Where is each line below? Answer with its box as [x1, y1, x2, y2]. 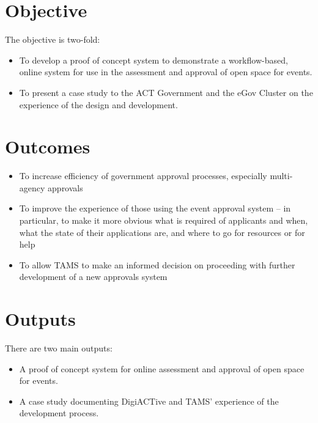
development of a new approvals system [19, 270, 168, 283]
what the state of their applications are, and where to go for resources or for [19, 226, 305, 238]
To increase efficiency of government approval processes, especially [19, 169, 267, 182]
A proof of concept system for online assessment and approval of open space [19, 362, 305, 375]
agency [19, 181, 45, 194]
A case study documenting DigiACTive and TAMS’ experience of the [19, 394, 279, 407]
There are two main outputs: [5, 342, 113, 355]
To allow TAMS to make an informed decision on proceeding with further [19, 258, 295, 271]
